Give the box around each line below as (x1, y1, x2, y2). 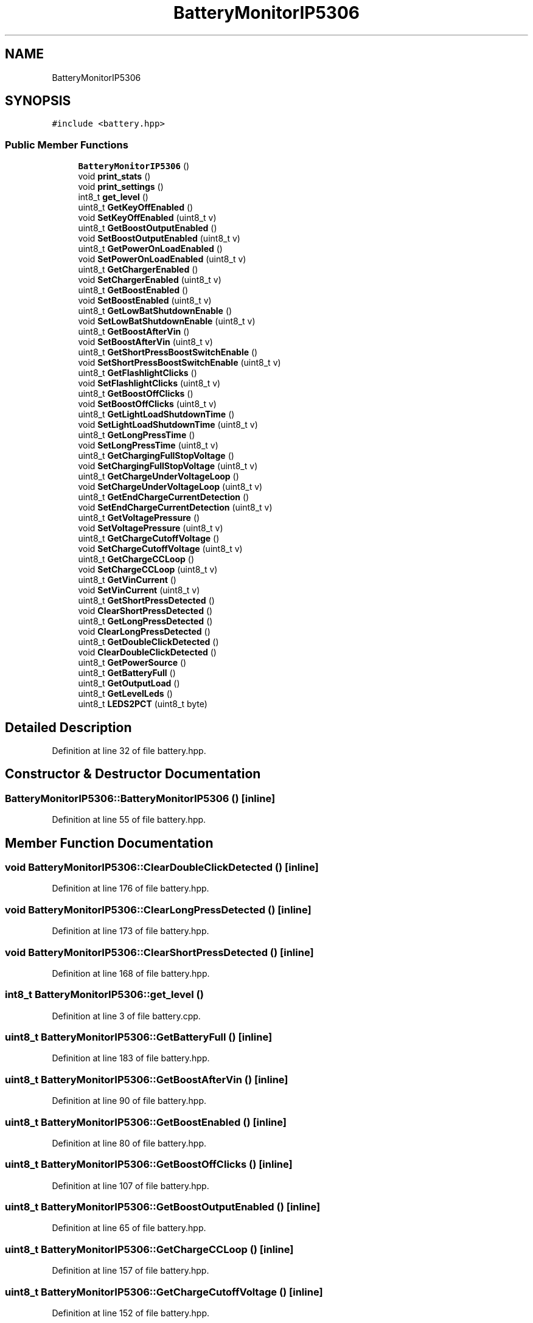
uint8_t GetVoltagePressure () (78, 512, 200, 523)
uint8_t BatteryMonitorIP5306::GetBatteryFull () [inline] (5, 1031, 273, 1044)
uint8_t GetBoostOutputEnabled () (78, 223, 217, 234)
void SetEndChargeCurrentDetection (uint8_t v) (78, 502, 273, 513)
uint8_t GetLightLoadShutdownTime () (78, 409, 235, 420)
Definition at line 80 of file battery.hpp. (52, 1137, 206, 1148)
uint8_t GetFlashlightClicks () (78, 368, 197, 379)
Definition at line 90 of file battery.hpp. (52, 1095, 207, 1106)
